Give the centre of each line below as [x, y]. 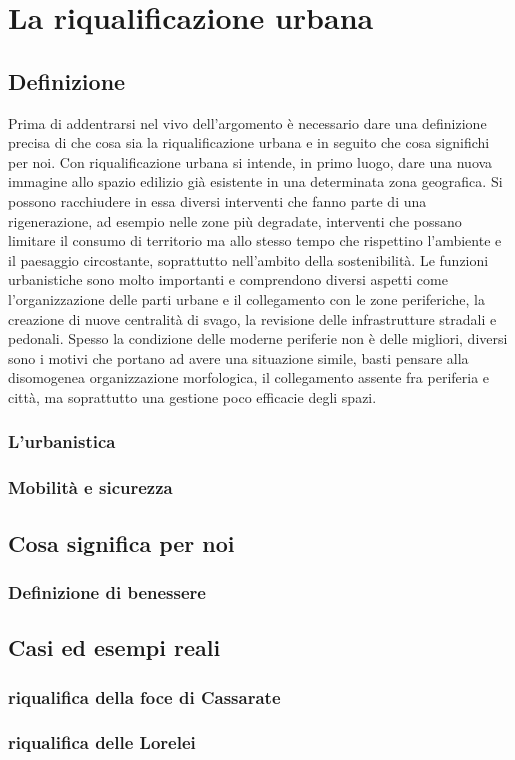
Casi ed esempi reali [114, 647]
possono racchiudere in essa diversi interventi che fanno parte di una [217, 200]
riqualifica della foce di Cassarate [144, 696]
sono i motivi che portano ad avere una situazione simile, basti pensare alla [238, 357]
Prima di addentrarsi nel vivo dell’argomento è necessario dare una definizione [247, 122]
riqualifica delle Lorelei [102, 742]
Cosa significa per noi [121, 542]
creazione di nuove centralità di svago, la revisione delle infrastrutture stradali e [252, 318]
